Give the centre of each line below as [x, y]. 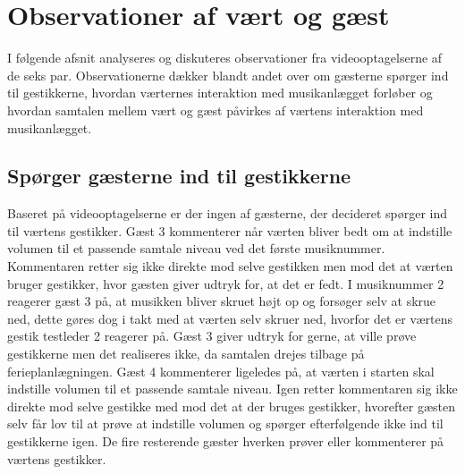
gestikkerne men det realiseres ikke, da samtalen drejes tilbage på [186, 354]
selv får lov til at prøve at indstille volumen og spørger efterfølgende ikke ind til [225, 423]
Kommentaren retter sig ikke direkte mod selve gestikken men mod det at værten [230, 266]
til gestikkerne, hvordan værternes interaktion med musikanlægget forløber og [220, 93]
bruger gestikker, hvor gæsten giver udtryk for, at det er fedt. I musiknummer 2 [226, 283]
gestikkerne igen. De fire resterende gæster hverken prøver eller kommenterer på [226, 441]
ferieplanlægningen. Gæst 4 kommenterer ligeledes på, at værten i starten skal [221, 371]
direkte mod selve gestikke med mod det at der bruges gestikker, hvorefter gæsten [232, 406]
